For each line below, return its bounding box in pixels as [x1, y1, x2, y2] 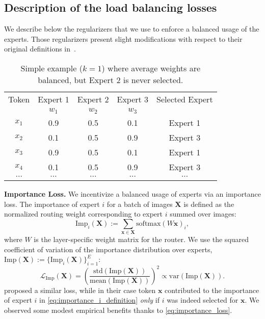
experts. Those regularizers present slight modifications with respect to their [4, 33, 243, 44]
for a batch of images [107, 198, 173, 209]
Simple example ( [20, 62, 83, 74]
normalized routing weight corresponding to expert [4, 208, 163, 219]
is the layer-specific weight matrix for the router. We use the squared [34, 234, 249, 245]
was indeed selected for [167, 295, 238, 305]
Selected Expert [156, 93, 213, 105]
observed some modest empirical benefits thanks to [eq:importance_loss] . [4, 304, 232, 315]
